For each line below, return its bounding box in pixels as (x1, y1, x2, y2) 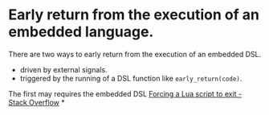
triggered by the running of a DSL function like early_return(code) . (19, 73, 243, 83)
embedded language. (8, 23, 154, 41)
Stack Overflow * (8, 97, 66, 107)
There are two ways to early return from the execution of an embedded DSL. (8, 49, 262, 59)
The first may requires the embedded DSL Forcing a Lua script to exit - (8, 88, 243, 98)
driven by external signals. (19, 64, 108, 74)
